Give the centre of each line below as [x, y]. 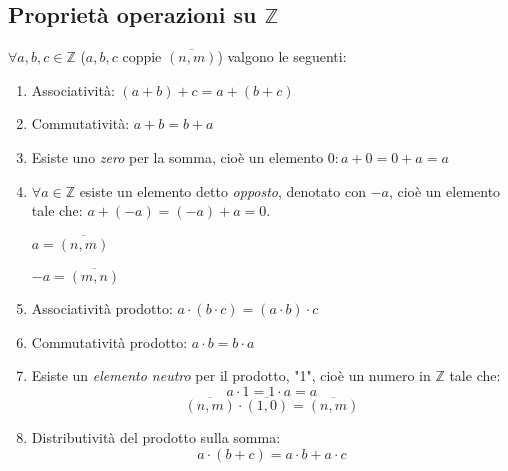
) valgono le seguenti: [282, 56]
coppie [142, 56]
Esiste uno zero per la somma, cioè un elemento [177, 156]
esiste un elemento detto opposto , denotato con [222, 190]
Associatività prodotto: [102, 308]
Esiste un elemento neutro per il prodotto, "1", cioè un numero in [231, 375]
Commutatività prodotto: [109, 341]
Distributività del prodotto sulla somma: [156, 437]
